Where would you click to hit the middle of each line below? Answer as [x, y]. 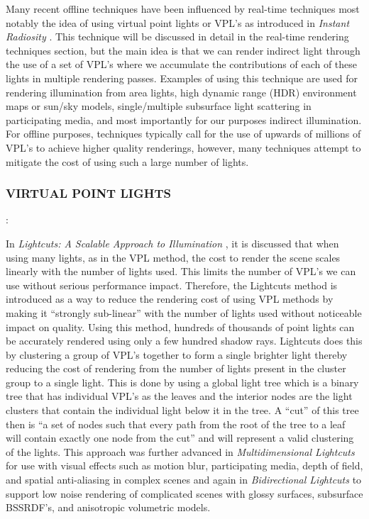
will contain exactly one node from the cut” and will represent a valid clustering [180, 438]
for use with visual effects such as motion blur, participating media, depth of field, [184, 465]
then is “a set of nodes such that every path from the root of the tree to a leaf [176, 424]
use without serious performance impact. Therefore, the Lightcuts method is [172, 285]
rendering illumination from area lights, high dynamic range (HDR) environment [181, 92]
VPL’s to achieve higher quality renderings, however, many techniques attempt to [183, 147]
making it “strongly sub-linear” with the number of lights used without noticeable [184, 312]
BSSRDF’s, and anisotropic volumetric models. [108, 507]
